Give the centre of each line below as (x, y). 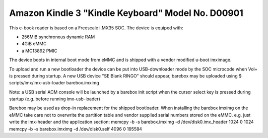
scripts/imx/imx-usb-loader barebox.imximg (54, 83)
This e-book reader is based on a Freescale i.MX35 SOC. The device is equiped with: (96, 28)
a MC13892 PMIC (39, 51)
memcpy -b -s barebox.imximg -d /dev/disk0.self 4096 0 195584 (76, 129)
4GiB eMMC (34, 44)
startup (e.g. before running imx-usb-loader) (55, 99)
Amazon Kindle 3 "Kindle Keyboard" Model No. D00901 (126, 13)
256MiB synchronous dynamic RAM (58, 37)
